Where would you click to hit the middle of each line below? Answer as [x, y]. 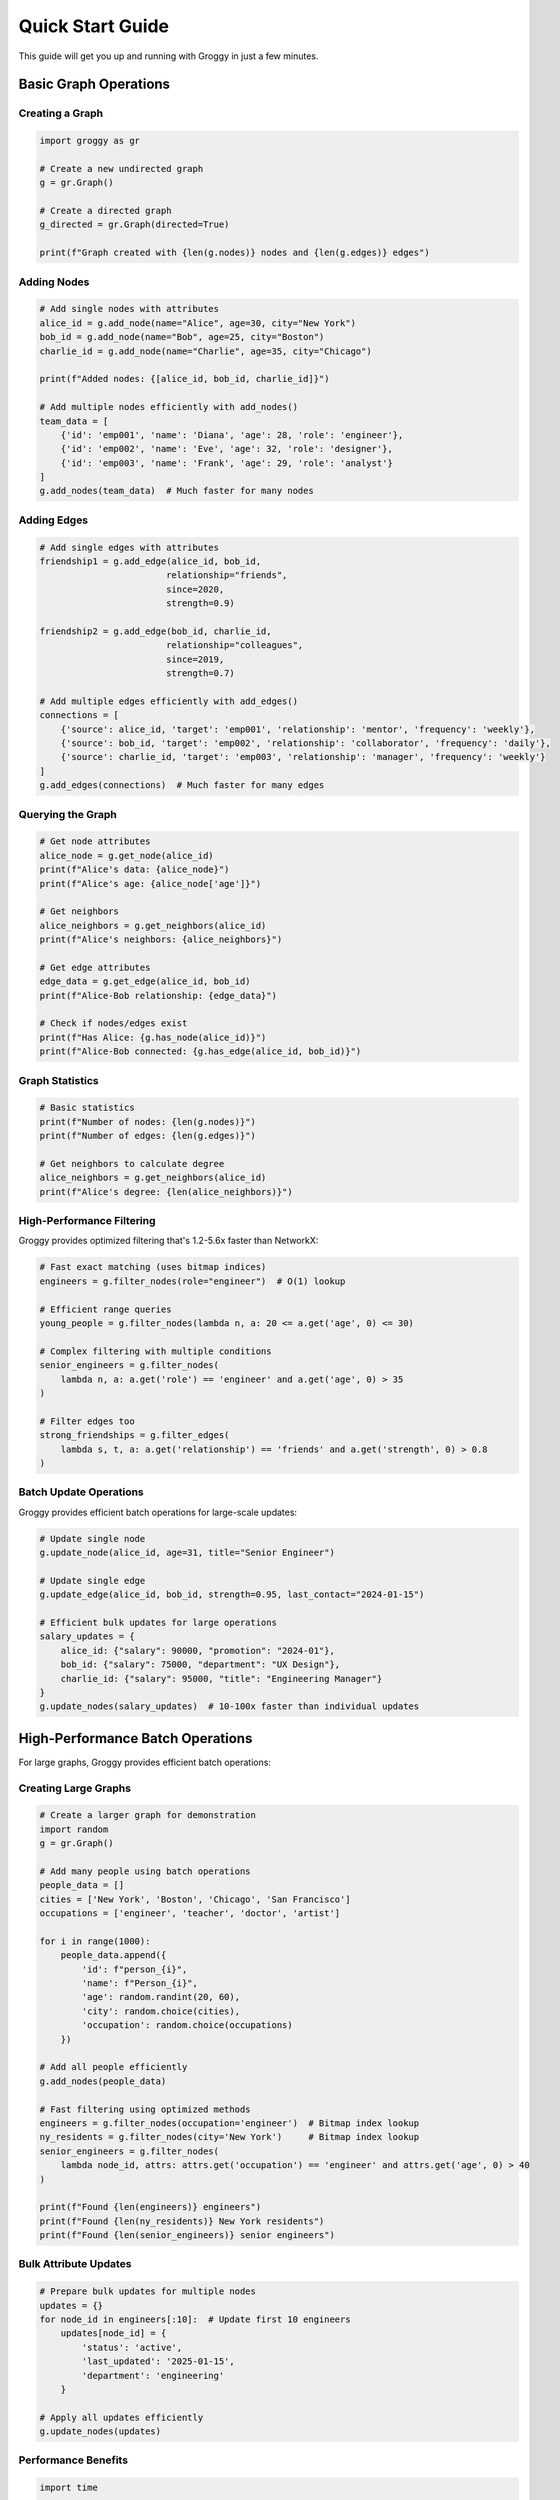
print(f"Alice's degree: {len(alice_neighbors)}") [166, 1191]
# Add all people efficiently [113, 2067]
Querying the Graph [67, 814]
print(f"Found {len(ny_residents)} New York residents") [182, 2221]
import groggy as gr [89, 141]
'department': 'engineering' [153, 2375]
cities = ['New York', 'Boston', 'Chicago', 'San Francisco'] [195, 1899]
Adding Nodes [54, 282]
